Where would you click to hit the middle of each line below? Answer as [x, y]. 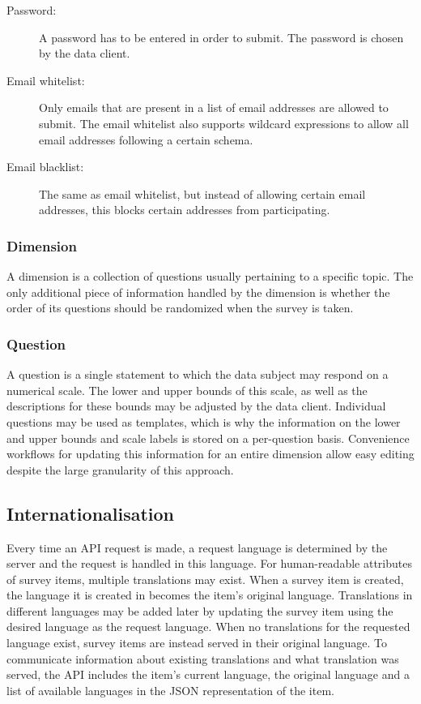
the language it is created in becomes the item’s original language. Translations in [210, 595]
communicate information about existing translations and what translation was [203, 658]
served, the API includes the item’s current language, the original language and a [208, 674]
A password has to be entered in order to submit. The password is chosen [221, 37]
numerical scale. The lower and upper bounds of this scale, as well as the [187, 390]
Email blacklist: [45, 167]
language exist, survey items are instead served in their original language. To [197, 643]
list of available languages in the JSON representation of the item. [170, 690]
